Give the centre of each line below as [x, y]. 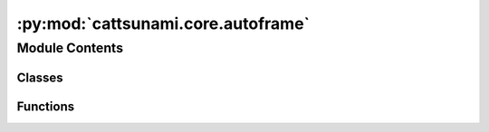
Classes [40, 77]
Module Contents [70, 48]
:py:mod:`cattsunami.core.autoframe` [163, 24]
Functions [46, 106]
